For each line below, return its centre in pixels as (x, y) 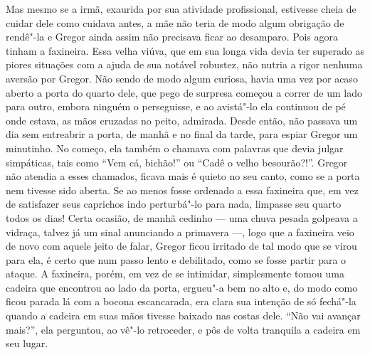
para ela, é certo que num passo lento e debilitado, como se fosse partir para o (176, 259)
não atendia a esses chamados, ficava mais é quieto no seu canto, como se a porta (183, 176)
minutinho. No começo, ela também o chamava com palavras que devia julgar (175, 148)
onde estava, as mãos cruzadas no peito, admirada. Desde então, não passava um (182, 120)
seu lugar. (27, 343)
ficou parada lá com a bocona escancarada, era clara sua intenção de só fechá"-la (181, 301)
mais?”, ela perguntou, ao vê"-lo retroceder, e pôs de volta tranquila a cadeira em (183, 329)
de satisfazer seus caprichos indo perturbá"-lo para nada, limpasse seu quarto (174, 204)
